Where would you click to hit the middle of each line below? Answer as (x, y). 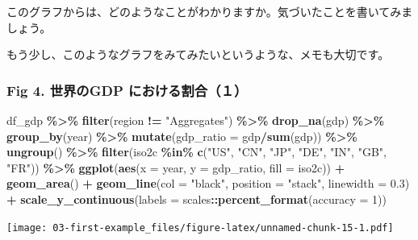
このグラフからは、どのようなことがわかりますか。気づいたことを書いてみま (210, 11)
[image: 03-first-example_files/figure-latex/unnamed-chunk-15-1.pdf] (200, 228)
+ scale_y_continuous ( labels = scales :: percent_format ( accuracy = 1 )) (196, 199)
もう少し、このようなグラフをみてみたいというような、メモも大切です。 (198, 54)
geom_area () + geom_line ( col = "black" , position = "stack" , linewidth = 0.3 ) (208, 183)
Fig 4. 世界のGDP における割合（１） (127, 90)
